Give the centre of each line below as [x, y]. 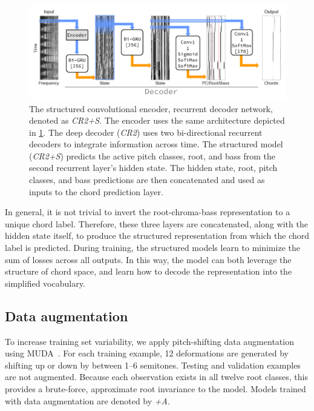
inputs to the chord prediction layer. [96, 191]
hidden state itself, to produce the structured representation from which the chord [157, 236]
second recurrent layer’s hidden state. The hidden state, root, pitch [153, 168]
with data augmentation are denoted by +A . [87, 400]
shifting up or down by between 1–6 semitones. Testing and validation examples [153, 365]
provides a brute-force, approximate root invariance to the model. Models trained [155, 389]
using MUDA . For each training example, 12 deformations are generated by [147, 353]
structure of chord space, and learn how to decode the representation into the [149, 271]
